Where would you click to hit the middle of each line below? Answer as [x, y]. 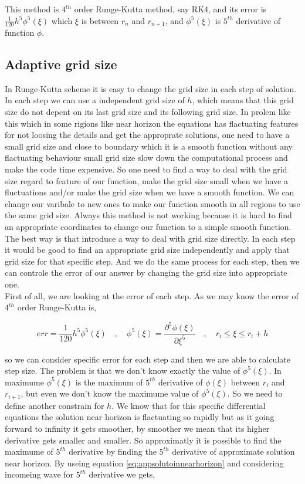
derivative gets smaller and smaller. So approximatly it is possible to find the [143, 440]
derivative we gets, [122, 474]
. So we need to [255, 393]
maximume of [29, 451]
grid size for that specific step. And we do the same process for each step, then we [152, 261]
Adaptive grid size [61, 64]
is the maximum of [109, 382]
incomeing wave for [39, 474]
